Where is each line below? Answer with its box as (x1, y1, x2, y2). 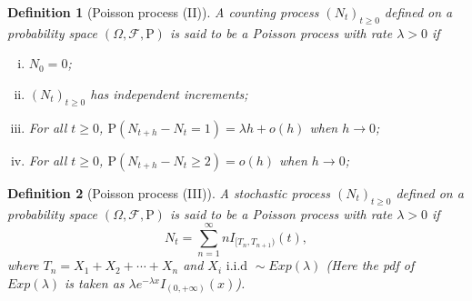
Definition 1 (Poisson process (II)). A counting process (7, 3, 319, 21)
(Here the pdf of (326, 256, 415, 275)
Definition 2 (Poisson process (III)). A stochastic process (7, 183, 330, 202)
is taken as (65, 273, 125, 292)
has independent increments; (90, 84, 248, 103)
